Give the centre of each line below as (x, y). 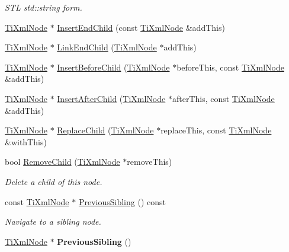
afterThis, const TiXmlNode (223, 98)
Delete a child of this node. (54, 181)
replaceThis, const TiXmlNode (216, 130)
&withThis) (26, 141)
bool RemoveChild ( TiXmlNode (62, 162)
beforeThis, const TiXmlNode (230, 67)
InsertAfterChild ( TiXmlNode (111, 98)
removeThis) (150, 162)
